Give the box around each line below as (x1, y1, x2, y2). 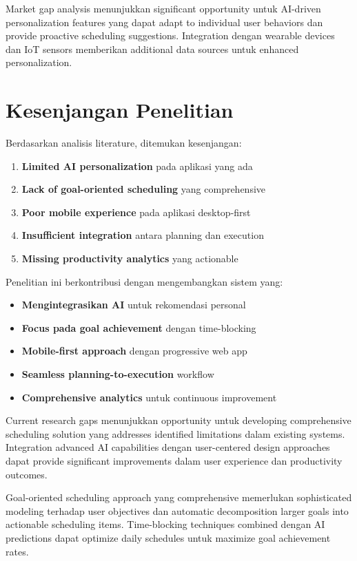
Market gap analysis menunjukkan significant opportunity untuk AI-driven (6, 1, 321, 15)
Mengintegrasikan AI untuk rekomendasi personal (21, 297, 246, 312)
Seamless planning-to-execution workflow (21, 367, 214, 381)
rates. (6, 544, 29, 558)
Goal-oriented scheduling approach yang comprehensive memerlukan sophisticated (6, 490, 352, 505)
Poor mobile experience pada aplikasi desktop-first (21, 204, 251, 219)
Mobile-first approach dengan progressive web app (21, 343, 247, 358)
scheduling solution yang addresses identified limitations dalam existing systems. (6, 426, 345, 441)
